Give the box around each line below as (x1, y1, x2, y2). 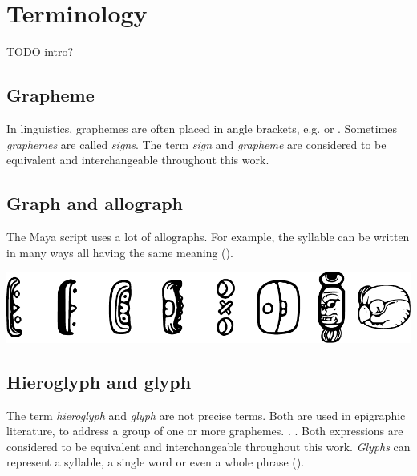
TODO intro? (6, 43, 74, 60)
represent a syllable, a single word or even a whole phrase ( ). (6, 454, 305, 470)
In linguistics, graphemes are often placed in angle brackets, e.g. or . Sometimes (6, 119, 398, 136)
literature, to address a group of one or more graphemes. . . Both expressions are (6, 422, 403, 439)
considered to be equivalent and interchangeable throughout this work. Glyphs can (6, 438, 411, 454)
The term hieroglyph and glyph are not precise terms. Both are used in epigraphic (6, 406, 406, 423)
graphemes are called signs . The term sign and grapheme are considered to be (6, 135, 387, 152)
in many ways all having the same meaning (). (6, 244, 233, 260)
